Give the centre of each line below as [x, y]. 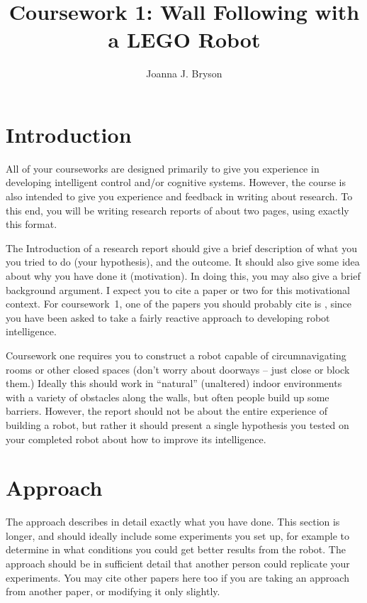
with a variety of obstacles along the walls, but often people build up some [168, 397]
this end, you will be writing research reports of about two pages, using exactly [177, 210]
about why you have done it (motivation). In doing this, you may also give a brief [183, 276]
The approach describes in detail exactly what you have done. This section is [173, 522]
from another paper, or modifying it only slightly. [113, 591]
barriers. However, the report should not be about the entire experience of [166, 411]
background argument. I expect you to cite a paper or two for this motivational [178, 289]
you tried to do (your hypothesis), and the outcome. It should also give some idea [183, 262]
